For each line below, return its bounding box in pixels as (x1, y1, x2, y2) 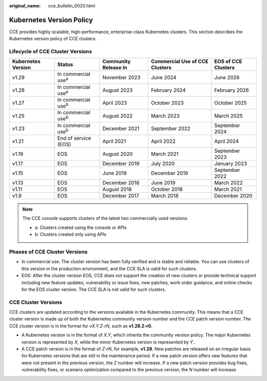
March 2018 (151, 192, 179, 199)
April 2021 (102, 138, 126, 145)
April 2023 (102, 100, 127, 107)
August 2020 (102, 151, 133, 158)
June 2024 (151, 74, 177, 81)
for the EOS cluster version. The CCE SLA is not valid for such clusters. (21, 286, 166, 292)
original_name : (9, 3, 41, 8)
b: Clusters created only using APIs (35, 231, 106, 237)
